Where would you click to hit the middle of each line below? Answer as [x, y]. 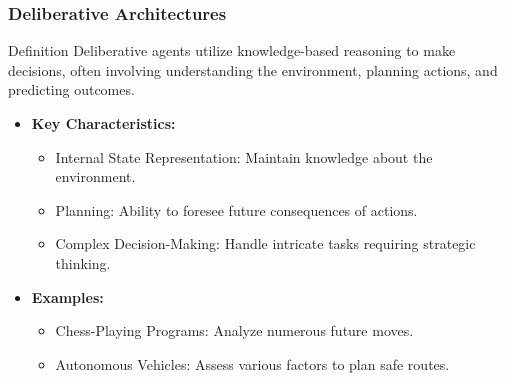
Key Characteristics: [103, 123]
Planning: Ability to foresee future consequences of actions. [236, 209]
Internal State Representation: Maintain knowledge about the [244, 156]
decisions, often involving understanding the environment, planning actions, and [253, 69]
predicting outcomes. [71, 89]
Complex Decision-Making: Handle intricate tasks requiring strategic [265, 243]
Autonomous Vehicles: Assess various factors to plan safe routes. [252, 363]
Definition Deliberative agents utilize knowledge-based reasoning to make [232, 50]
